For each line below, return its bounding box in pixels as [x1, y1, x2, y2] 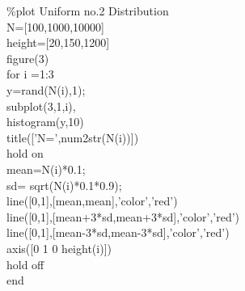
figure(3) [6, 49, 49, 66]
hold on [6, 145, 44, 162]
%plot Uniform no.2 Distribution [6, 2, 169, 19]
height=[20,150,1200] [6, 34, 110, 51]
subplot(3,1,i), [6, 97, 76, 114]
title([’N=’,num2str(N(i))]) [6, 129, 139, 145]
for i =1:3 [6, 65, 54, 82]
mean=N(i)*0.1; [6, 160, 86, 177]
